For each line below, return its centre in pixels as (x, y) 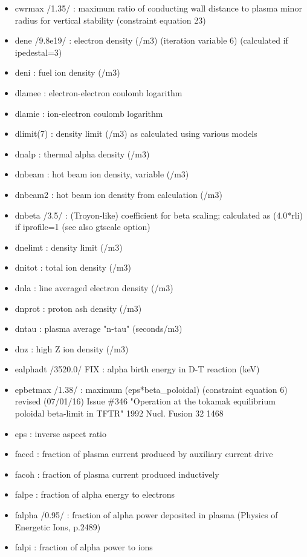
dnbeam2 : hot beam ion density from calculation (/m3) (118, 194)
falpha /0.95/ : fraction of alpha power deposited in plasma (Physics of (146, 515)
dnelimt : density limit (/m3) (69, 247)
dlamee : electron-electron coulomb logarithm (99, 92)
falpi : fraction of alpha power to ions (84, 547)
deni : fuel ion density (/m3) (67, 72)
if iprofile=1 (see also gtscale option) (82, 227)
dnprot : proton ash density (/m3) (78, 308)
